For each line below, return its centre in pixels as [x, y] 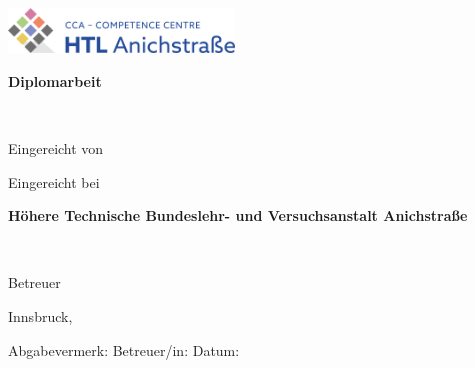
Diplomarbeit [55, 80]
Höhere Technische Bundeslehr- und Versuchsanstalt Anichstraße [238, 215]
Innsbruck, [40, 315]
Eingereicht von [56, 147]
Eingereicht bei [54, 181]
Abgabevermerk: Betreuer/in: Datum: [124, 349]
